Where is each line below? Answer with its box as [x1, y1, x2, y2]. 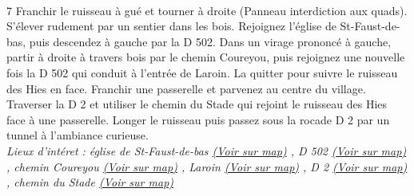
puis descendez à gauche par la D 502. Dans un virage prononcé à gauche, [29, 33, 392, 49]
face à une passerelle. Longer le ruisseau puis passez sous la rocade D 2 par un [6, 111, 390, 127]
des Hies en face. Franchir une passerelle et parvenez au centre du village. [6, 80, 366, 96]
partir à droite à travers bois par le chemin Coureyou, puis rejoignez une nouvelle [6, 49, 405, 65]
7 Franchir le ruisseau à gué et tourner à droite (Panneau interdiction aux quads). [6, 2, 408, 18]
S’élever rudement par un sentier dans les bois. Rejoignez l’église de [6, 18, 336, 34]
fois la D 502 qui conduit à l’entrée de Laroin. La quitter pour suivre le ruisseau [6, 64, 398, 80]
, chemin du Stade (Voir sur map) [6, 174, 174, 190]
